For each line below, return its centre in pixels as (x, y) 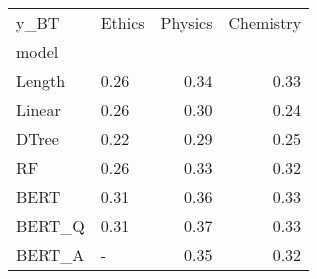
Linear (38, 109)
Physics (186, 22)
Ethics (122, 22)
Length (41, 80)
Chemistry (265, 22)
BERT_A (50, 254)
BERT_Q (50, 225)
